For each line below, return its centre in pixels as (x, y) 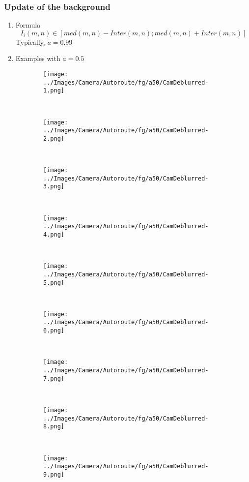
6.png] (54, 331)
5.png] (54, 283)
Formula (28, 25)
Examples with (38, 58)
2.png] (54, 138)
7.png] (54, 378)
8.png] (54, 427)
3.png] (54, 187)
